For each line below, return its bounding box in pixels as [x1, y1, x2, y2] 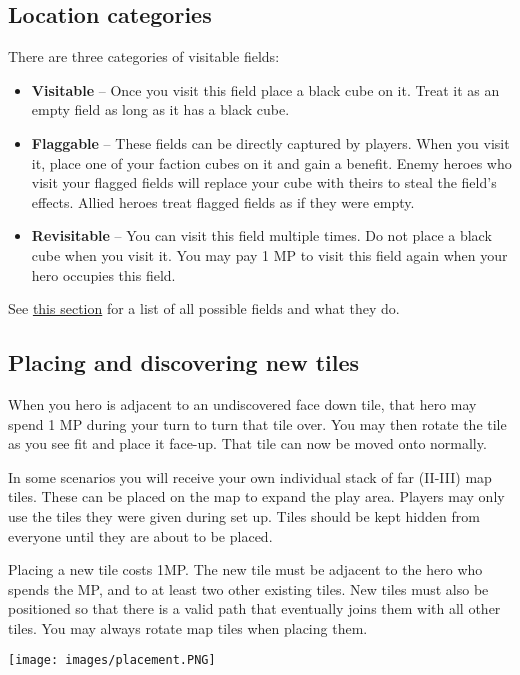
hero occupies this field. [31, 264, 176, 285]
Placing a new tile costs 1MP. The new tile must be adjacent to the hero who [8, 559, 483, 580]
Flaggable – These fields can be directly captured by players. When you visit [31, 132, 510, 153]
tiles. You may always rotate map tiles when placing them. [8, 617, 368, 638]
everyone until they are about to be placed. [8, 525, 273, 546]
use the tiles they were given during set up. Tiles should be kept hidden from [8, 505, 480, 526]
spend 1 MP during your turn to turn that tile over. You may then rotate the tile [8, 413, 507, 434]
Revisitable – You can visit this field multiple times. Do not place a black [31, 225, 492, 246]
